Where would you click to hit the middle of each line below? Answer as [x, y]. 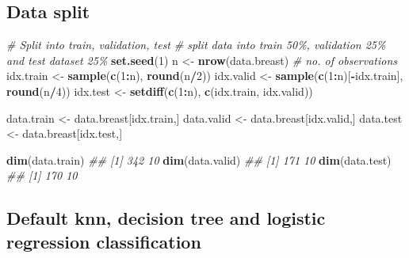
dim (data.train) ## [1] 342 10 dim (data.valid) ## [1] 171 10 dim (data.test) [199, 159]
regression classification [104, 241]
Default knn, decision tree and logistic [166, 218]
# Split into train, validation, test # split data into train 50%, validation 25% [196, 45]
